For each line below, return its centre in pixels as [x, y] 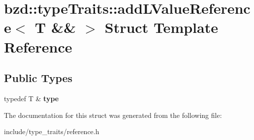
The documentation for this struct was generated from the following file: [113, 115]
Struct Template [161, 27]
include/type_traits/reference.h [52, 131]
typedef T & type [32, 98]
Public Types [38, 78]
